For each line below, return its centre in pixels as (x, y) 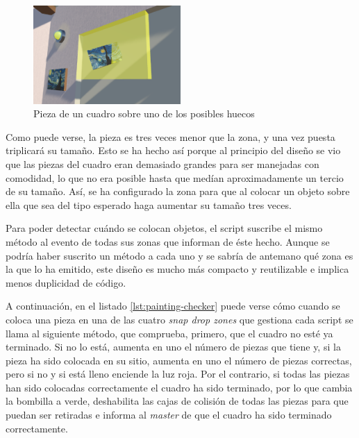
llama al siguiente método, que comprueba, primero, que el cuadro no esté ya (169, 333)
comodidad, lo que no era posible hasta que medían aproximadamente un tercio (175, 177)
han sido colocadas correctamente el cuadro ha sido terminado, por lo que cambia (179, 387)
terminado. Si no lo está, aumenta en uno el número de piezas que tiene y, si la (173, 347)
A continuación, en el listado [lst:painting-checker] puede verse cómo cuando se (173, 306)
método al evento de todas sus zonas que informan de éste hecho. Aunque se (168, 241)
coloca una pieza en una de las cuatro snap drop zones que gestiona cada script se (179, 319)
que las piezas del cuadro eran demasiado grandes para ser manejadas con (162, 163)
